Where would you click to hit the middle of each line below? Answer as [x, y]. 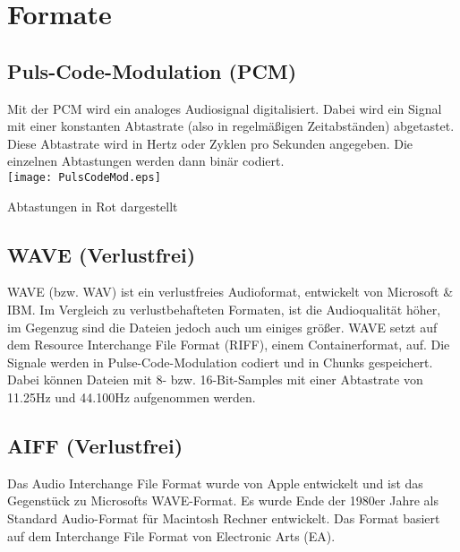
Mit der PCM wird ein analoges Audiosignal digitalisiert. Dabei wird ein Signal [225, 108]
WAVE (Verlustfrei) [102, 254]
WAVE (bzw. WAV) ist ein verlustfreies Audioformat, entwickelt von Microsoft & [230, 292]
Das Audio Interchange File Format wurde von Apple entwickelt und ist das [215, 483]
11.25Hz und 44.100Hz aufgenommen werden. [132, 397]
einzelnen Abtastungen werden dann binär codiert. [146, 161]
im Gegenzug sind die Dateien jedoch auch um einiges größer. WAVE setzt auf [222, 327]
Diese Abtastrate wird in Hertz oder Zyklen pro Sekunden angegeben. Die [210, 143]
